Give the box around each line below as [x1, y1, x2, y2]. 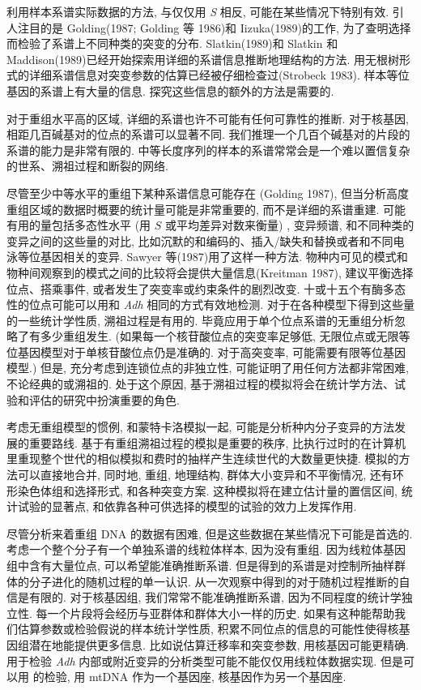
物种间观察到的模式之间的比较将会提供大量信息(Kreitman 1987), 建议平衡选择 [6, 264, 414, 281]
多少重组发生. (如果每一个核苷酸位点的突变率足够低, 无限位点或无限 [40, 328, 399, 345]
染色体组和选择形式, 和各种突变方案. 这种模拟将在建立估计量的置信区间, [17, 482, 398, 499]
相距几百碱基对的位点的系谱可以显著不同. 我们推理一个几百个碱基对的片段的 [6, 126, 410, 143]
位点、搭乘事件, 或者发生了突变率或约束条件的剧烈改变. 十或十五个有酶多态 [6, 280, 406, 297]
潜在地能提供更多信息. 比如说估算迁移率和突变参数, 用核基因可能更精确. [28, 636, 409, 653]
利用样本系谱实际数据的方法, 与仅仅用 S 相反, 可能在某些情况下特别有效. [6, 3, 389, 19]
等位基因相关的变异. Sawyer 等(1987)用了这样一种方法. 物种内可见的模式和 [17, 248, 408, 265]
